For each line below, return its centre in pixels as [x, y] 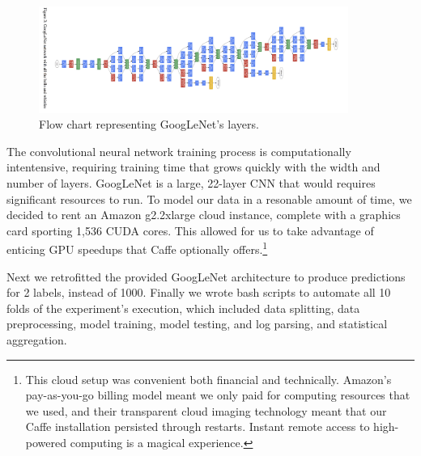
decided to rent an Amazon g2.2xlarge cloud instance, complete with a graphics [204, 215]
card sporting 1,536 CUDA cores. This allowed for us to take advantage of [190, 230]
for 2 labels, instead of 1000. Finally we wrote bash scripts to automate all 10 [199, 292]
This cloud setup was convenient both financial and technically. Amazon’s [208, 379]
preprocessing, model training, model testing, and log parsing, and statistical [197, 324]
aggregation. [37, 339]
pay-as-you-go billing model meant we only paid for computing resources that [218, 395]
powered [46, 442]
